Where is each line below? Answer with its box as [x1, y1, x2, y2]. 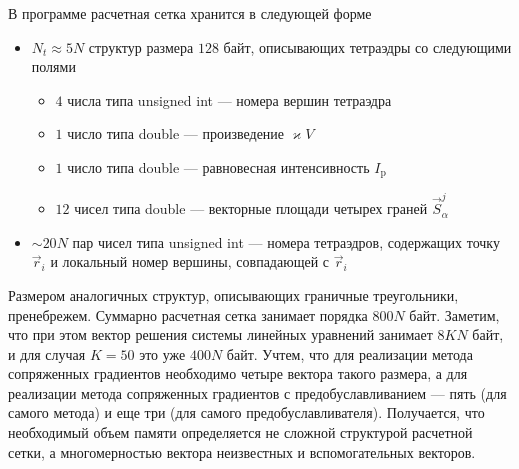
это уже [139, 343, 186, 364]
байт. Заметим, [409, 304, 500, 325]
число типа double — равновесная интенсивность [67, 156, 370, 177]
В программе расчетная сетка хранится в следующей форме [8, 3, 372, 23]
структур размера [88, 36, 194, 57]
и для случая [8, 343, 86, 364]
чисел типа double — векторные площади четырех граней [74, 198, 428, 219]
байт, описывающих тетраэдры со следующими [223, 36, 512, 57]
